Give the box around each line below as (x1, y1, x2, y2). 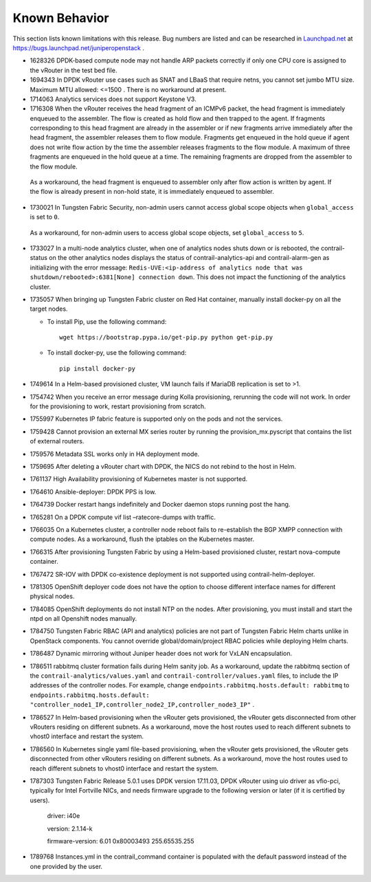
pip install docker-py (59, 364, 136, 373)
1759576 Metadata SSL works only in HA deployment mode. (30, 450, 200, 458)
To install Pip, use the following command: (47, 317, 167, 326)
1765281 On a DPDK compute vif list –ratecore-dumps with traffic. (30, 513, 216, 521)
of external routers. (30, 437, 85, 445)
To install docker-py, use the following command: (47, 349, 187, 357)
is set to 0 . (30, 213, 60, 221)
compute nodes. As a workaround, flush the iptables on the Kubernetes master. (30, 535, 255, 543)
